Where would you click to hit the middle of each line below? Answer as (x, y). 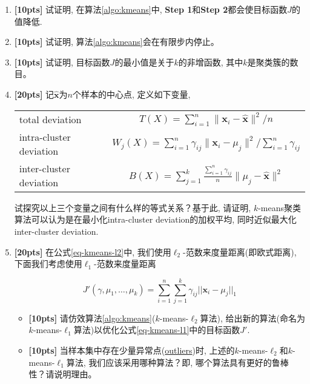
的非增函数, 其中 (211, 62)
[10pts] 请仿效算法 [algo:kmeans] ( (92, 318)
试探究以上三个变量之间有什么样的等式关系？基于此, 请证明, (133, 207)
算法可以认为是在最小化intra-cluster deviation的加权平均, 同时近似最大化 (155, 219)
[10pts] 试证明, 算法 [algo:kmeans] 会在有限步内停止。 (117, 42)
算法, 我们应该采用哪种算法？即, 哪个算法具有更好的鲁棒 (177, 362)
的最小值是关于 (144, 62)
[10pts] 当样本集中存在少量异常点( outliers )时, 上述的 (132, 350)
